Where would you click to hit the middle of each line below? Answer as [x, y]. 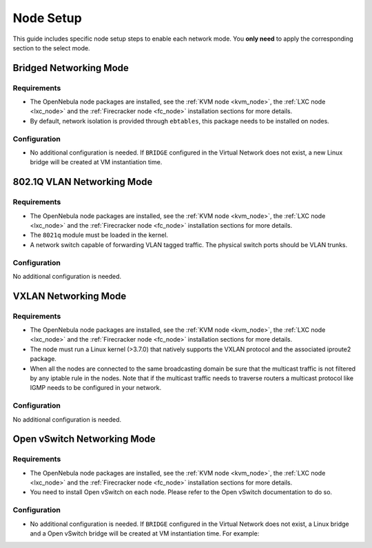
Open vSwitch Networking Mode [84, 439]
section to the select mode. [51, 48]
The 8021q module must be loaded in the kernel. [99, 235]
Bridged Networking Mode [71, 68]
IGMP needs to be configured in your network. [96, 388]
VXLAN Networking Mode [70, 296]
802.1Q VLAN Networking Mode [83, 182]
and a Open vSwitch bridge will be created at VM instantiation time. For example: [145, 533]
